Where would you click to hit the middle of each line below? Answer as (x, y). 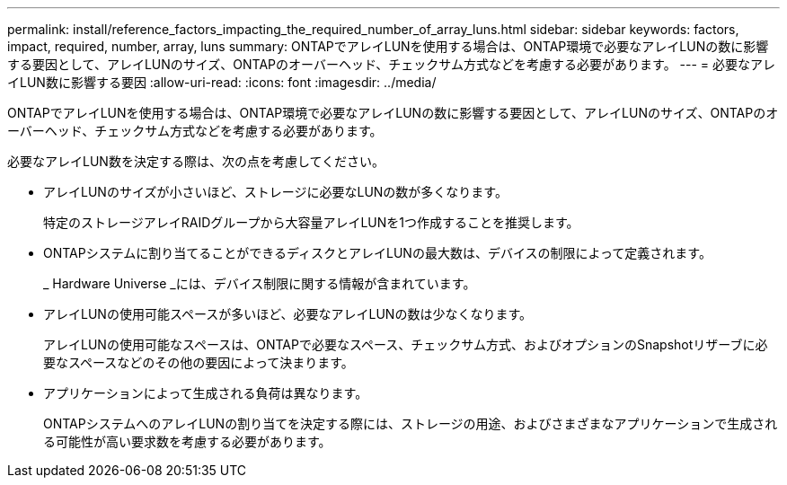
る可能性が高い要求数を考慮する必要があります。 (187, 441)
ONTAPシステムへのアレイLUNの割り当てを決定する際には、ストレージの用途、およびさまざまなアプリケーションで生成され (411, 423)
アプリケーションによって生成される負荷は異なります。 (206, 393)
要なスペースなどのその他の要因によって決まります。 (199, 362)
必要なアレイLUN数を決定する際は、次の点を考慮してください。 (196, 161)
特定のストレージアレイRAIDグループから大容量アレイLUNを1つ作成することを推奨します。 (311, 222)
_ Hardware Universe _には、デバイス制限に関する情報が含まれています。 (260, 283)
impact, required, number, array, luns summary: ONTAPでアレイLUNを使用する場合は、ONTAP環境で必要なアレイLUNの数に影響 (388, 46)
